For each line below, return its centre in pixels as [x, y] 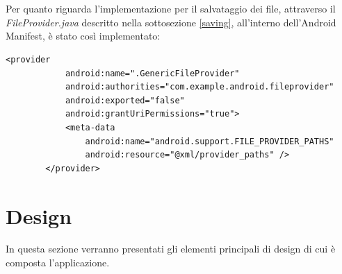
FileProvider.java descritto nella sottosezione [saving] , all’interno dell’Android [171, 22]
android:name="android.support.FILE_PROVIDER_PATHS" [210, 141]
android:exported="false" [125, 100]
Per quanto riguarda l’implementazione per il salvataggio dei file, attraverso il [171, 9]
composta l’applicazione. [58, 263]
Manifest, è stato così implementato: [83, 36]
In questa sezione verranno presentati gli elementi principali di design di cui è [171, 249]
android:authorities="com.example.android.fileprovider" [199, 87]
